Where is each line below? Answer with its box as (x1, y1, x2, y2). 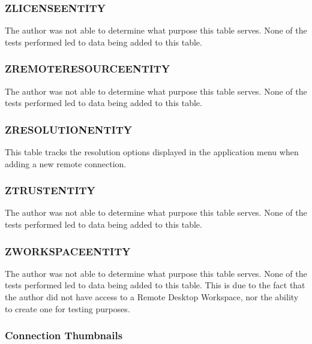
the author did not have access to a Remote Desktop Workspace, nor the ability (5, 291, 299, 303)
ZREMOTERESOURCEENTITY (5, 61, 170, 76)
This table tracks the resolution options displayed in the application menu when (5, 146, 299, 158)
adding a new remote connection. (5, 157, 127, 170)
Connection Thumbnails (5, 328, 123, 343)
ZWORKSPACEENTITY (5, 243, 131, 258)
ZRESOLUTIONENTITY (5, 122, 133, 137)
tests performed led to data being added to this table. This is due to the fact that (5, 279, 305, 291)
